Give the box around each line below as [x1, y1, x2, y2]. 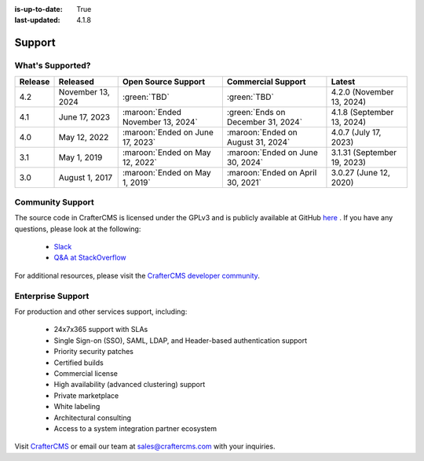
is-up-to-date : [14, 5, 63, 13]
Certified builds [53, 358, 104, 367]
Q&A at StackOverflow [53, 253, 126, 263]
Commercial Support [226, 76, 306, 87]
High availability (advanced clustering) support [53, 380, 206, 389]
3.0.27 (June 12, [331, 167, 390, 178]
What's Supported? [14, 60, 91, 71]
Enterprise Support [14, 290, 90, 301]
